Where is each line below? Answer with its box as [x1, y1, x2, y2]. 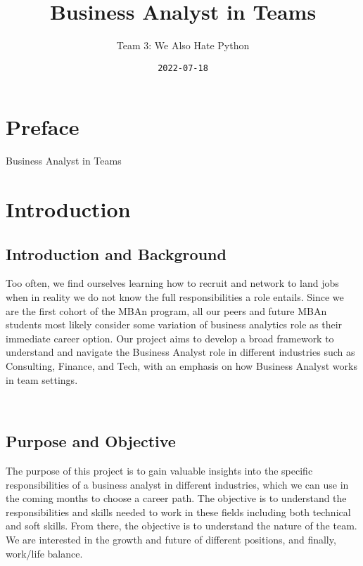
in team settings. [6, 372, 78, 387]
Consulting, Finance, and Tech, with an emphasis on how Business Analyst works [6, 359, 357, 373]
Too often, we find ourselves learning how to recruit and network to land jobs [6, 276, 339, 290]
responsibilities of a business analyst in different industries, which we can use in [6, 477, 349, 491]
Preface [6, 112, 79, 141]
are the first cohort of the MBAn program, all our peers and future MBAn [6, 303, 327, 318]
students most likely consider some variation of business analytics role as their [6, 317, 343, 332]
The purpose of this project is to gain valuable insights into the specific [6, 463, 313, 478]
